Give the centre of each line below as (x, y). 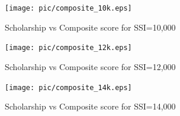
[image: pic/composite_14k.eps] (68, 87)
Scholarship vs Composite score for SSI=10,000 (90, 27)
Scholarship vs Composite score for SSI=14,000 (90, 106)
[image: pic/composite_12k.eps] (68, 48)
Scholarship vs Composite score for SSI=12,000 (90, 66)
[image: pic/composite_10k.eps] (68, 8)
